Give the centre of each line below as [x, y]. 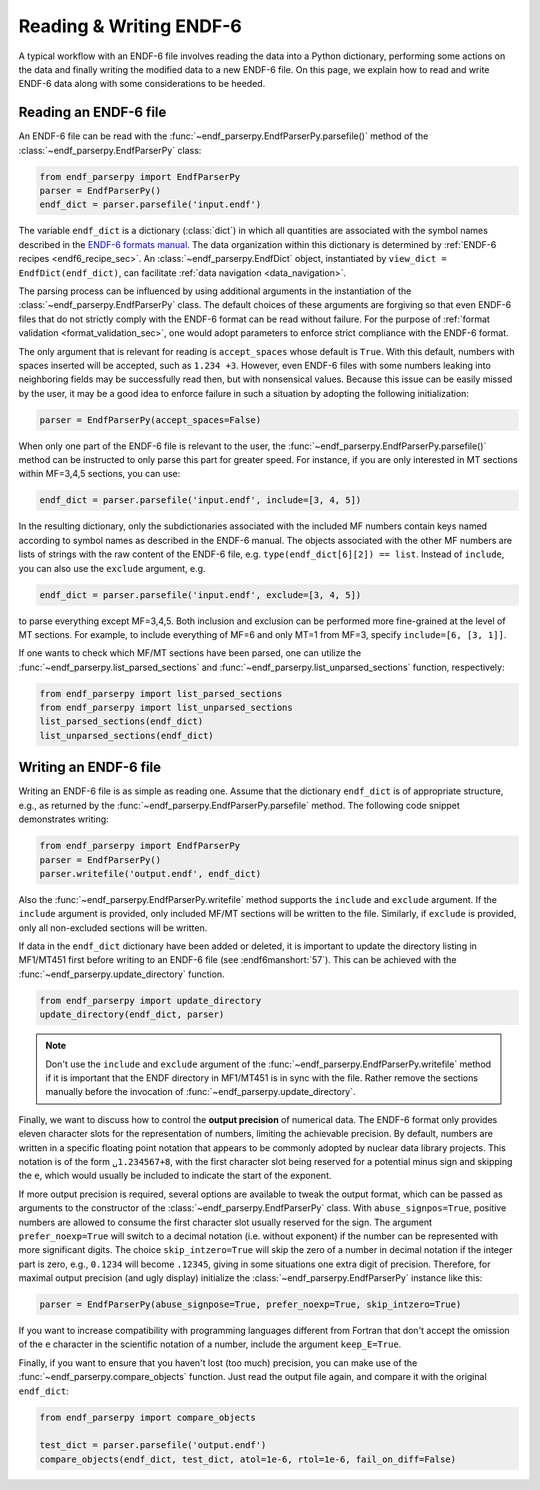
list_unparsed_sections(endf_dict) [126, 735]
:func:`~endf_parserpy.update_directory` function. [121, 974]
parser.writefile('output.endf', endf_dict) [150, 873]
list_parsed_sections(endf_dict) [121, 721]
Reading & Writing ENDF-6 [130, 26]
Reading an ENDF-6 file [92, 112]
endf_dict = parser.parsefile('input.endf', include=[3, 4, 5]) [200, 500]
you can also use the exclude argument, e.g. [112, 568]
